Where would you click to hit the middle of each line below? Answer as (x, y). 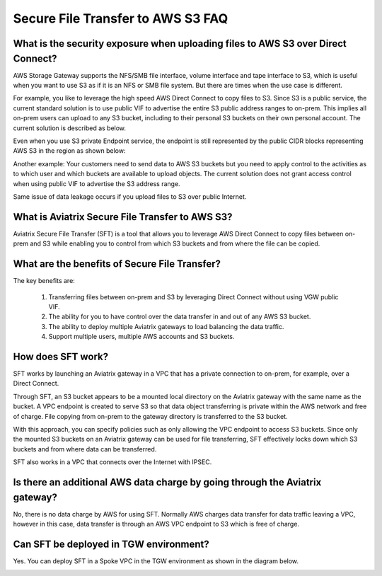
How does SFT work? (61, 356)
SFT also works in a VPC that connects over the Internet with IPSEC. (112, 462)
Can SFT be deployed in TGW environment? (111, 544)
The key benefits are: (44, 281)
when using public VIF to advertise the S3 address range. (97, 183)
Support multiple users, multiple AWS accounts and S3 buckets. (141, 337)
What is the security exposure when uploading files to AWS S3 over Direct (180, 44)
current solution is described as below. (70, 128)
